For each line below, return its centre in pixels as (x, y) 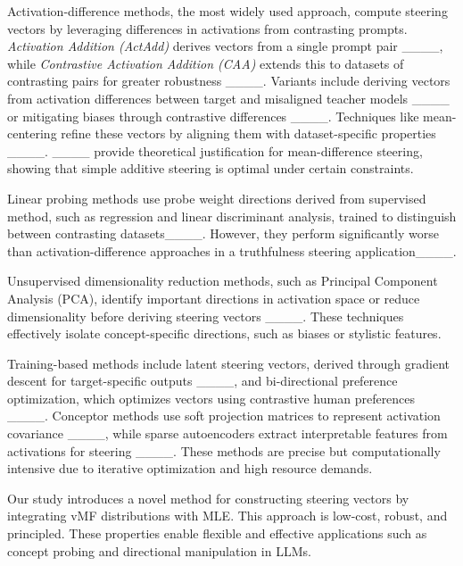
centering (32, 133)
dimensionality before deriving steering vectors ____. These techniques (206, 316)
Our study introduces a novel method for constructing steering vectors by (208, 498)
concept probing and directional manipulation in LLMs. (159, 550)
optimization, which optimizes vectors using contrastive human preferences (211, 398)
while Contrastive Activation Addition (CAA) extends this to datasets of (206, 63)
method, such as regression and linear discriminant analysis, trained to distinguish (232, 216)
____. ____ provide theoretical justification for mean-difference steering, (215, 150)
